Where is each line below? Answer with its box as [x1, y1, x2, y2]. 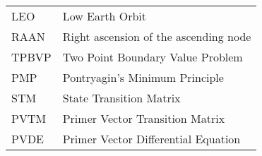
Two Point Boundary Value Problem [62, 49, 243, 65]
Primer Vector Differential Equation [62, 131, 241, 147]
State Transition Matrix [62, 90, 181, 106]
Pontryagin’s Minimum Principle [62, 69, 224, 85]
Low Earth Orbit [62, 8, 147, 24]
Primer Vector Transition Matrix [62, 110, 225, 126]
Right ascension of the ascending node [62, 28, 251, 44]
